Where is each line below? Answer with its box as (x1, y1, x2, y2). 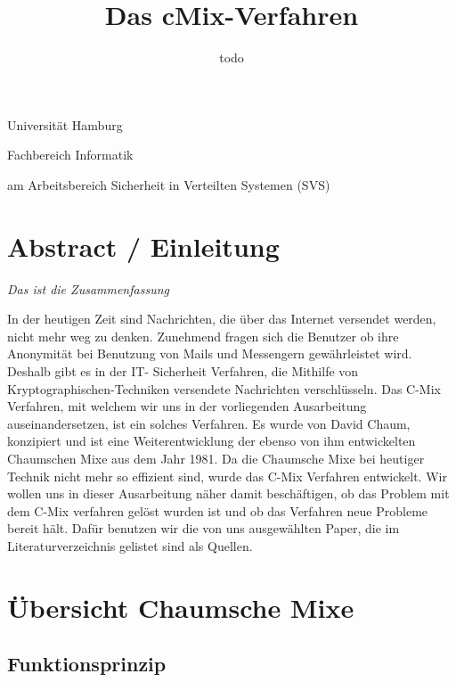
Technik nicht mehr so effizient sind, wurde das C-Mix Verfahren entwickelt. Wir (7, 466, 447, 485)
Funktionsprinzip (7, 650, 167, 678)
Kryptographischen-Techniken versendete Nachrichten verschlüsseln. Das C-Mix (7, 379, 441, 398)
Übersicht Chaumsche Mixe (7, 588, 354, 625)
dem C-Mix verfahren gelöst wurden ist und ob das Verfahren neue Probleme (7, 501, 428, 520)
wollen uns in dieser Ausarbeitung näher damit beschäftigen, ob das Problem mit (7, 484, 450, 503)
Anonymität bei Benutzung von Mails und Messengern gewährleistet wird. (7, 344, 412, 363)
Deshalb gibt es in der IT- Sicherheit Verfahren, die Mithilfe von (7, 362, 359, 380)
